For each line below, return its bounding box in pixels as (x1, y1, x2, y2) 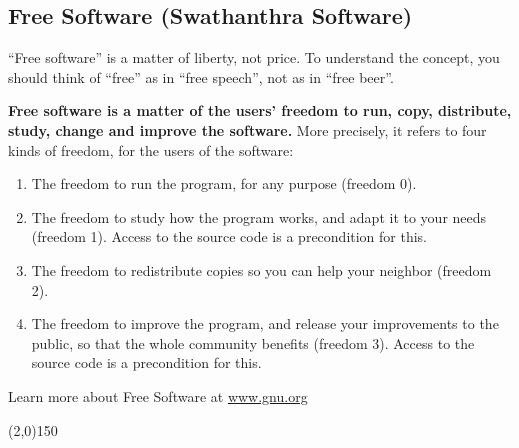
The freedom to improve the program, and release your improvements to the (31, 313, 499, 334)
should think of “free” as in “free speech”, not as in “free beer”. (8, 66, 394, 87)
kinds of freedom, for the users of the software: (8, 139, 294, 160)
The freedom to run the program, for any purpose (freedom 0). (31, 173, 417, 194)
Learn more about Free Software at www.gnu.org (8, 385, 308, 406)
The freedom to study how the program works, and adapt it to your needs (31, 206, 487, 227)
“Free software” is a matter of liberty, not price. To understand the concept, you (8, 47, 500, 68)
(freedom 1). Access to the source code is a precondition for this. (31, 226, 428, 247)
